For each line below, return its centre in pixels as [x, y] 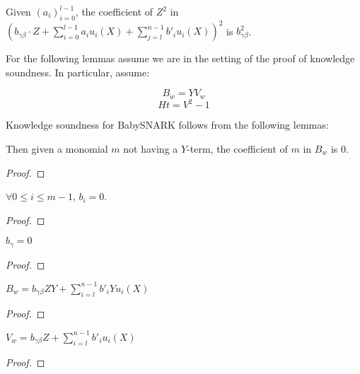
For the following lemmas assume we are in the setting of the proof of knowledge [180, 58]
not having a [151, 149]
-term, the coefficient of [237, 149]
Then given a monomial [57, 149]
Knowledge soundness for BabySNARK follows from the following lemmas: [167, 125]
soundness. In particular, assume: [78, 72]
